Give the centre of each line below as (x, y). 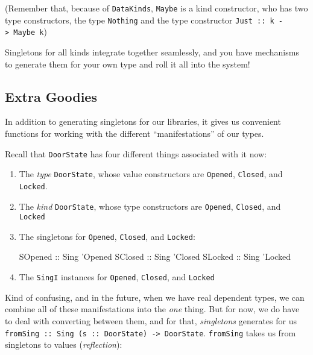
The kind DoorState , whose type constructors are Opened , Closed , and (150, 206)
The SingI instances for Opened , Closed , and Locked (117, 277)
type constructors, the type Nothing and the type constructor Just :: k (140, 20)
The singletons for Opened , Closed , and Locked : (107, 236)
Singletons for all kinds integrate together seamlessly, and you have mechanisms (152, 52)
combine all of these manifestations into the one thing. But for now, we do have (152, 309)
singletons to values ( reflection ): (64, 344)
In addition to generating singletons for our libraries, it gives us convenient (143, 121)
